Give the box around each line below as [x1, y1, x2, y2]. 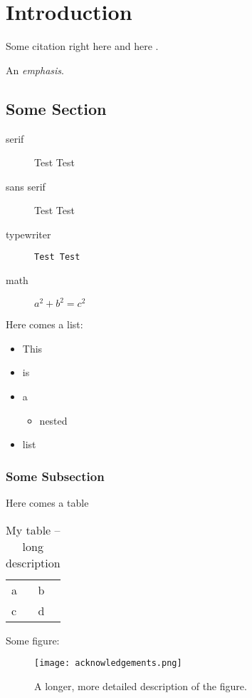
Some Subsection [6, 467, 105, 485]
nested [39, 413, 68, 428]
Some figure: [6, 632, 60, 647]
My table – [6, 521, 61, 538]
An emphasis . [6, 62, 64, 77]
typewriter [6, 226, 51, 241]
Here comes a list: [6, 317, 83, 332]
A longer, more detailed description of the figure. [34, 678, 247, 693]
